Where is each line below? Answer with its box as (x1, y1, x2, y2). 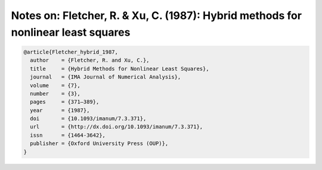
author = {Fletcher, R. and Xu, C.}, (30, 57, 150, 64)
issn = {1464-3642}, (30, 131, 106, 138)
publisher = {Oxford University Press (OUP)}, (30, 140, 169, 147)
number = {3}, (30, 90, 80, 97)
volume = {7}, (30, 82, 80, 89)
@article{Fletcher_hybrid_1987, (23, 48, 119, 55)
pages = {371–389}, (30, 99, 100, 105)
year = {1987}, (30, 107, 90, 114)
